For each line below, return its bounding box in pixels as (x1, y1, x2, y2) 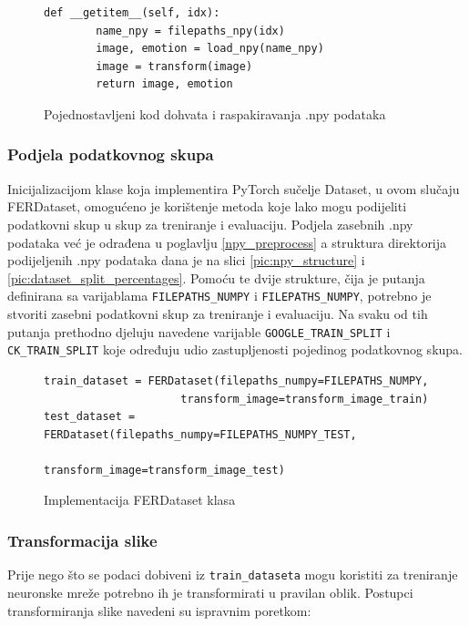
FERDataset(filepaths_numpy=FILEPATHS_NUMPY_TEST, (44, 427, 357, 441)
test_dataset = (44, 410, 136, 424)
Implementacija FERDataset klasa (44, 490, 236, 509)
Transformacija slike (7, 529, 158, 551)
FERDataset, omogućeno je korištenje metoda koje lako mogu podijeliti (7, 197, 407, 216)
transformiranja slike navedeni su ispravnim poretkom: (7, 600, 311, 620)
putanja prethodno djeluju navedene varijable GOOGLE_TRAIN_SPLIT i (7, 322, 391, 341)
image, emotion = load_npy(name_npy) (96, 42, 324, 56)
